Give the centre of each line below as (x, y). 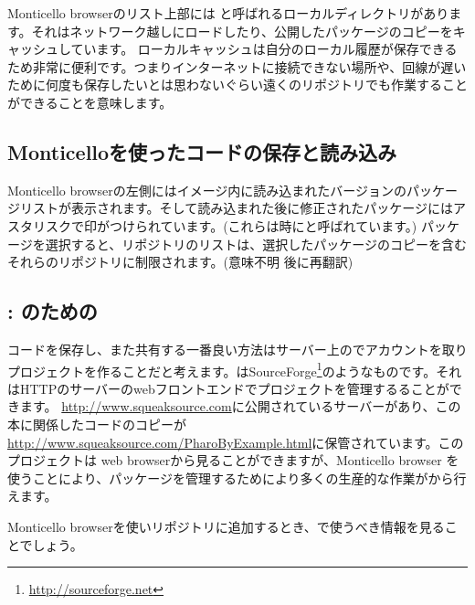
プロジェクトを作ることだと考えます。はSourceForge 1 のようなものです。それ (235, 369)
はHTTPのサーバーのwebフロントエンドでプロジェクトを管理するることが (228, 388)
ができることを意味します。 (90, 102)
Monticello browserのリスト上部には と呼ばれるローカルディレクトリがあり (228, 13)
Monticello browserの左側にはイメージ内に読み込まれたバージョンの (207, 190)
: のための (53, 311)
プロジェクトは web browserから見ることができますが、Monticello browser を (233, 460)
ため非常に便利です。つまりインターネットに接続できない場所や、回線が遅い (237, 66)
